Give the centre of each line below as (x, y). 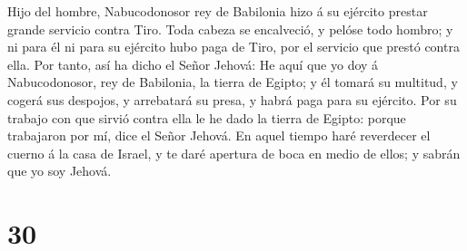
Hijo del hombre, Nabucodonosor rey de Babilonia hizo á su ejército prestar (218, 11)
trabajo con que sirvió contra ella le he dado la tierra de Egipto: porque (207, 117)
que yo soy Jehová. (60, 171)
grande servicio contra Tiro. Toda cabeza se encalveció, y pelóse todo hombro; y (230, 29)
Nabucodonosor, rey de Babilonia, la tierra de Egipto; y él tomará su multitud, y (233, 82)
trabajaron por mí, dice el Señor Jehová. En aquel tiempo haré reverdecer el (219, 135)
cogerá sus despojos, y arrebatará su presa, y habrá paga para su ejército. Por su (232, 99)
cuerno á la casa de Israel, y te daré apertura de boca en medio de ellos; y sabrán (234, 153)
